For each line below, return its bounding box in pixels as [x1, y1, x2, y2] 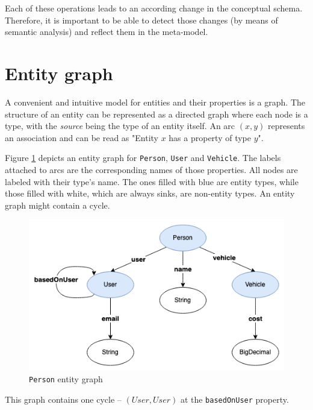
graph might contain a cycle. [5, 198, 110, 211]
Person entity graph [29, 373, 103, 385]
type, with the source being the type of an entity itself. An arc [5, 119, 235, 132]
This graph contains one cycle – [5, 393, 122, 405]
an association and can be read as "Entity [5, 131, 158, 143]
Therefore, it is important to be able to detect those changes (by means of [5, 13, 278, 26]
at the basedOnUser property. [180, 393, 289, 405]
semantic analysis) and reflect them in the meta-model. [5, 25, 208, 38]
